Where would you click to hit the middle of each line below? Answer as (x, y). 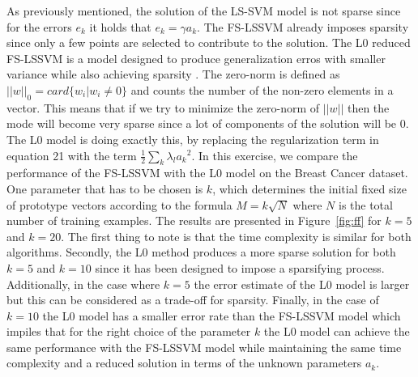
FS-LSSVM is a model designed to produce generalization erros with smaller (196, 58)
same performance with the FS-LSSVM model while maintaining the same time (204, 347)
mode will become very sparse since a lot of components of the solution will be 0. (208, 123)
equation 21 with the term (72, 155)
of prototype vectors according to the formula (119, 204)
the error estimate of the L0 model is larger (302, 284)
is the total (365, 204)
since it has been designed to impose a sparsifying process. (240, 267)
